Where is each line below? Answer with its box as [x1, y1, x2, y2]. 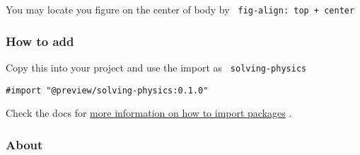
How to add [6, 32, 74, 50]
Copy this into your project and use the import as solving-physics [6, 59, 307, 74]
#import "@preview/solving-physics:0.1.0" [6, 85, 209, 96]
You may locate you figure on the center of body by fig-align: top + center [6, 2, 355, 16]
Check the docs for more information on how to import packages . [6, 105, 292, 120]
